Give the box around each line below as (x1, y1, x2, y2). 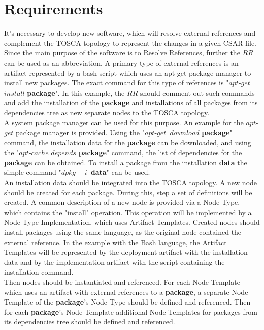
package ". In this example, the (27, 87, 125, 98)
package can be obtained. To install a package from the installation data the (4, 157, 247, 167)
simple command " (4, 167, 61, 177)
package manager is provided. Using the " (15, 127, 145, 138)
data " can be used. (90, 167, 150, 177)
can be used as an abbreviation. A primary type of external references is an (4, 57, 239, 68)
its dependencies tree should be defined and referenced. (4, 316, 175, 327)
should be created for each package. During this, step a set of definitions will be (4, 187, 252, 197)
